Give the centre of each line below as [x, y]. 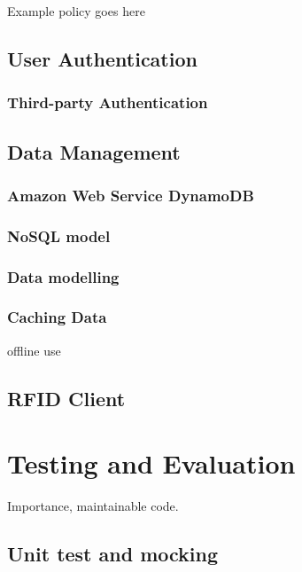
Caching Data [57, 317]
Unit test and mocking [113, 554]
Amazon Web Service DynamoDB [131, 195]
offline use [34, 350]
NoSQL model [59, 235]
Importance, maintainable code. [93, 506]
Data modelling [63, 276]
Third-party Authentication [108, 102]
